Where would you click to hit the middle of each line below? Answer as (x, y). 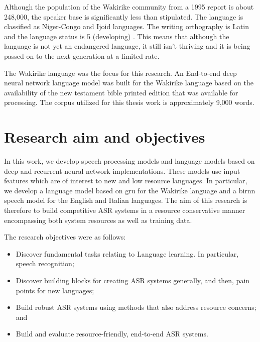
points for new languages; (55, 290)
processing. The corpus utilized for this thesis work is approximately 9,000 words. (129, 102)
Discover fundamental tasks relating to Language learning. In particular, (127, 253)
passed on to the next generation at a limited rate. (82, 55)
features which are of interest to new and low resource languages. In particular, (126, 181)
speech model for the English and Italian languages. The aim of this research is (126, 200)
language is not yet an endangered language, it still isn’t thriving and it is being (127, 46)
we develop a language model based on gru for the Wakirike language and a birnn (130, 190)
